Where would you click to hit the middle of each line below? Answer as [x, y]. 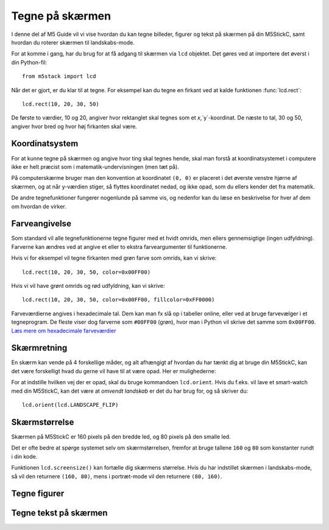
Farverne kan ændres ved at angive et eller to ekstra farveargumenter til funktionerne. [119, 246]
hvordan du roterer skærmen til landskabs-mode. [73, 42]
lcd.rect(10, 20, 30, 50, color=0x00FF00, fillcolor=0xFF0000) [119, 300]
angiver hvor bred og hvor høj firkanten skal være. [74, 126]
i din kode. [24, 456]
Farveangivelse [41, 224]
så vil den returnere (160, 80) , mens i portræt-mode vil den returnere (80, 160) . [117, 476]
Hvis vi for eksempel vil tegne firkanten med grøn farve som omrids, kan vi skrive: [114, 258]
